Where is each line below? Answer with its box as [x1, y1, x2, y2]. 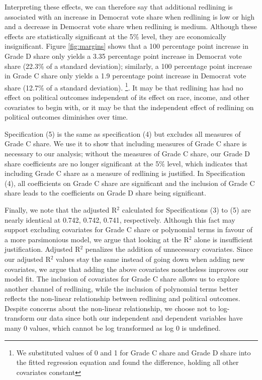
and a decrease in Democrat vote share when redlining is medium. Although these [5, 21, 257, 32]
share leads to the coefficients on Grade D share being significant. [5, 187, 206, 198]
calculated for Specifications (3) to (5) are [122, 204, 251, 215]
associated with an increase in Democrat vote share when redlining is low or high [5, 11, 254, 22]
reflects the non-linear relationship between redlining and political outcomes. [5, 293, 240, 304]
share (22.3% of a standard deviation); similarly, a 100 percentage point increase [5, 60, 252, 71]
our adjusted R [5, 253, 51, 264]
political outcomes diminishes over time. [5, 112, 128, 122]
